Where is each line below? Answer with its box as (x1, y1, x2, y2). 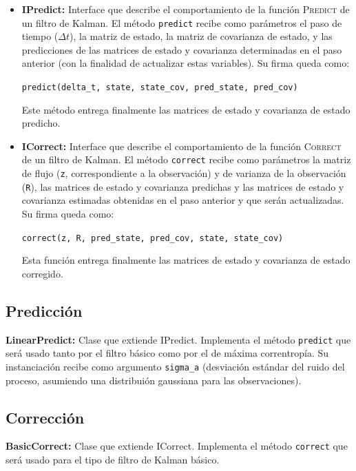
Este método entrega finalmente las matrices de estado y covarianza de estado (21, 102, 350, 116)
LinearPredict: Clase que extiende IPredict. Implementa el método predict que (6, 332, 351, 346)
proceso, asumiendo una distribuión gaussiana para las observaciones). (6, 373, 302, 387)
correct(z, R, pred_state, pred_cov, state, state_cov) (21, 233, 284, 243)
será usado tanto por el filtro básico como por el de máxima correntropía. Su (6, 346, 329, 360)
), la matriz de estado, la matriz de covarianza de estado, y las (70, 29, 333, 43)
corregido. (21, 266, 63, 280)
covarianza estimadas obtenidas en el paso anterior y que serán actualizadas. (21, 193, 344, 207)
